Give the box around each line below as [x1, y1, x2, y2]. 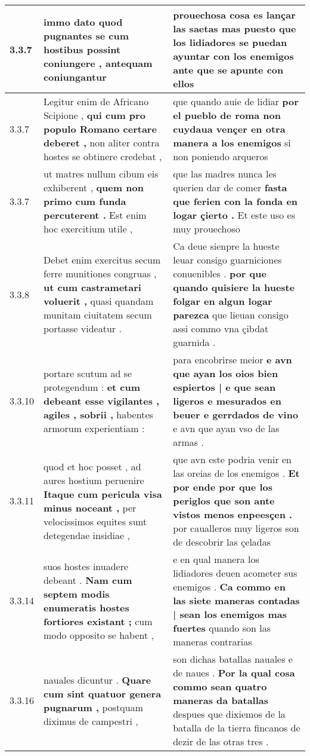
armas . [173, 435, 204, 449]
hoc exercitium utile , [43, 222, 133, 235]
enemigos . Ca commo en [173, 580, 286, 593]
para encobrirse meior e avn [173, 353, 292, 366]
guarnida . [173, 335, 216, 349]
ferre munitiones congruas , [43, 267, 157, 280]
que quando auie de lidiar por [173, 94, 299, 108]
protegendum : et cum [43, 380, 141, 394]
